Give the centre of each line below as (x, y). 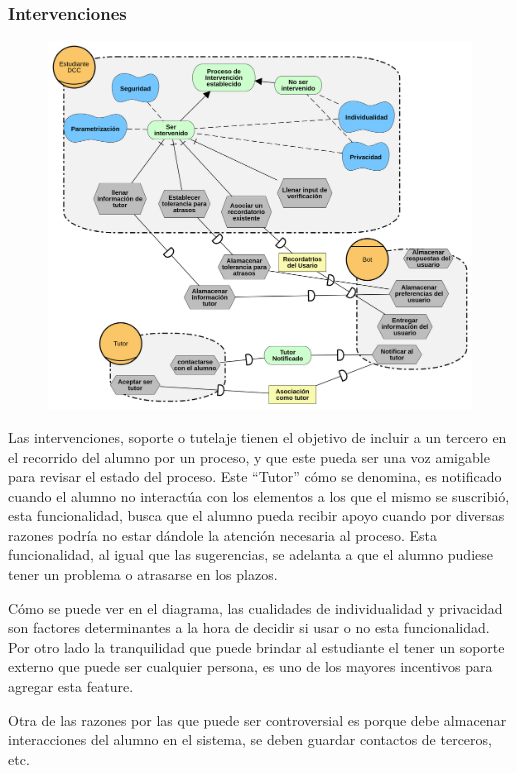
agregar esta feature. (71, 686)
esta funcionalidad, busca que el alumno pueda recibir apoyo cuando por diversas (256, 515)
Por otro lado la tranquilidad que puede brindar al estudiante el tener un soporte (256, 646)
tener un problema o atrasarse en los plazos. (143, 574)
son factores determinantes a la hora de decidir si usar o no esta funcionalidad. (249, 627)
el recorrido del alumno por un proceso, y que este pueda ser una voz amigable (249, 456)
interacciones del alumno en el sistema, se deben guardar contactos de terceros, (250, 739)
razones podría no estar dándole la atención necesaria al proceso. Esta (222, 534)
